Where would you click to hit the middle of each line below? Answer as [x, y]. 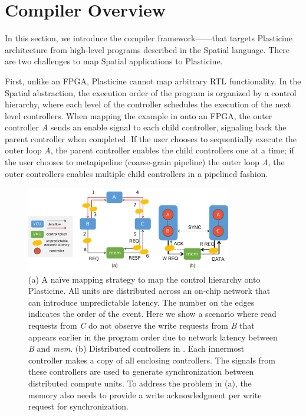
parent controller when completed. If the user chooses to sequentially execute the [151, 138]
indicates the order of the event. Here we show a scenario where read [152, 314]
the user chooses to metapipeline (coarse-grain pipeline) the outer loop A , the [145, 162]
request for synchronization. [78, 406]
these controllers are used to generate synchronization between [141, 371]
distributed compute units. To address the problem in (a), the [140, 383]
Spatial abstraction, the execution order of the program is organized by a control [151, 92]
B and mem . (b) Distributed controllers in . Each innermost [136, 348]
